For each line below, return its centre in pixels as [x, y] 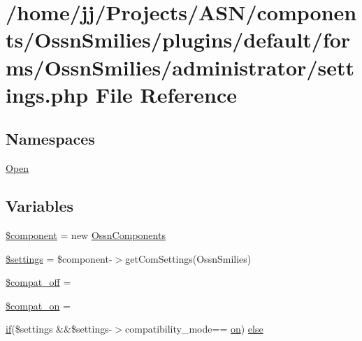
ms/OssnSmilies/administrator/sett [180, 67]
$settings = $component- [59, 258]
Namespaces [50, 139]
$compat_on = [38, 305]
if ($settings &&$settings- [59, 329]
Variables [40, 206]
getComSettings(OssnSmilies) [188, 258]
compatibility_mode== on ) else [194, 329]
